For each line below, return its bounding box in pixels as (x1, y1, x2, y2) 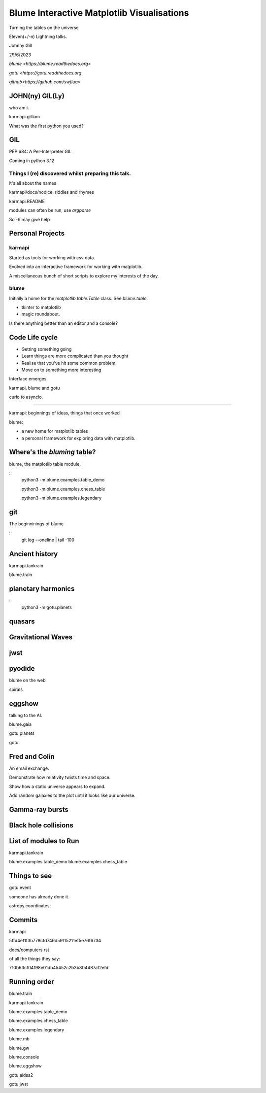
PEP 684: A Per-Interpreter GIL (9, 148, 72, 155)
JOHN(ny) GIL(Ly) (9, 92, 65, 100)
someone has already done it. (9, 893, 69, 899)
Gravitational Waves (9, 633, 73, 642)
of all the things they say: (9, 956, 60, 961)
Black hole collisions (9, 821, 73, 829)
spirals (9, 686, 23, 692)
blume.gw (9, 1045, 30, 1051)
